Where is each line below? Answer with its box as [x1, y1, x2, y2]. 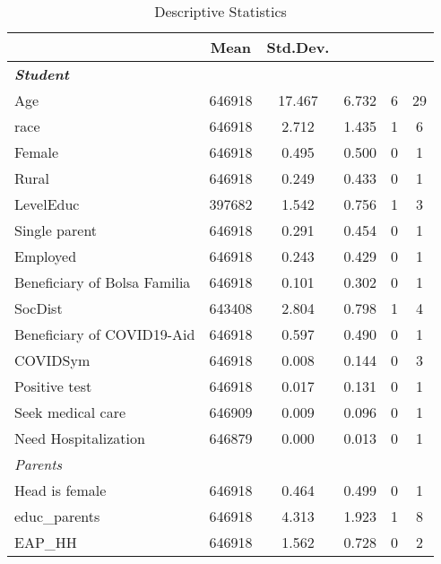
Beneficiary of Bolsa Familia [14, 272, 191, 292]
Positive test [14, 376, 92, 396]
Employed [14, 246, 77, 266]
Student [14, 64, 70, 84]
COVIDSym [14, 350, 91, 370]
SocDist [14, 298, 63, 318]
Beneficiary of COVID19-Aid [14, 324, 195, 344]
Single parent [14, 220, 98, 240]
